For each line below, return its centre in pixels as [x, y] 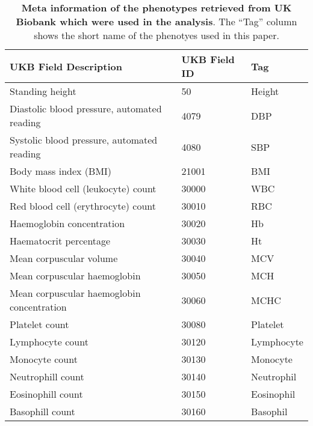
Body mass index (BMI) [61, 171]
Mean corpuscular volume [64, 258]
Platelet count [39, 324]
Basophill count [42, 411]
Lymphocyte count [49, 342]
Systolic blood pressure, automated [84, 140]
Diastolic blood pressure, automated [86, 108]
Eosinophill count [46, 394]
